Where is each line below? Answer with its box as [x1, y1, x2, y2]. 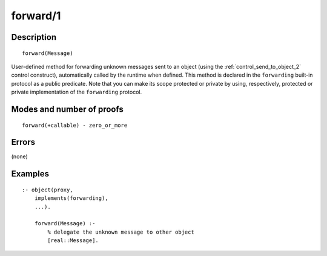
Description [11, 32, 57, 42]
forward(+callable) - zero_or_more [22, 121, 128, 129]
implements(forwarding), [34, 195, 108, 202]
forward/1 [11, 9, 61, 22]
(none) [11, 153, 28, 160]
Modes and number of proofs [11, 104, 124, 114]
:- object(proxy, [22, 186, 73, 193]
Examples [11, 169, 50, 179]
